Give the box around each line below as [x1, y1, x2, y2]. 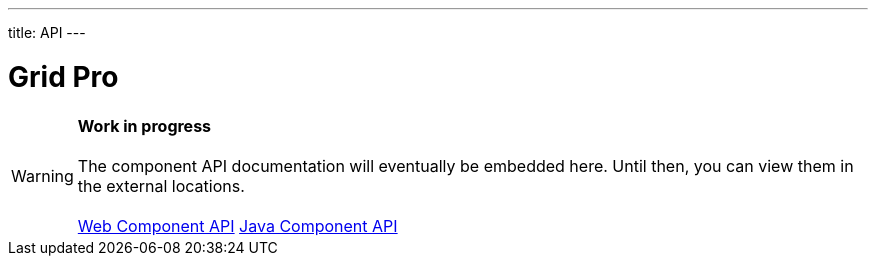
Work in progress [77, 115, 212, 136]
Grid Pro [8, 59, 119, 94]
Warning [11, 165, 74, 186]
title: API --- [8, 24, 86, 41]
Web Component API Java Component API [77, 215, 398, 236]
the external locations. [77, 175, 245, 196]
